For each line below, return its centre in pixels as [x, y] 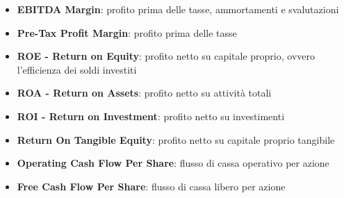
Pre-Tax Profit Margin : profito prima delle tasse [127, 32]
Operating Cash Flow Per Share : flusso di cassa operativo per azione [173, 163]
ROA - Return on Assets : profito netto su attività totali [144, 93]
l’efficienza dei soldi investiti [77, 69]
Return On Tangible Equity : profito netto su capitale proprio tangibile [176, 139]
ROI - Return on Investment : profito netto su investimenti [151, 116]
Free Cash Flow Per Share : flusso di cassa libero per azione [151, 186]
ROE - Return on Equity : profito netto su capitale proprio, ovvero [166, 56]
